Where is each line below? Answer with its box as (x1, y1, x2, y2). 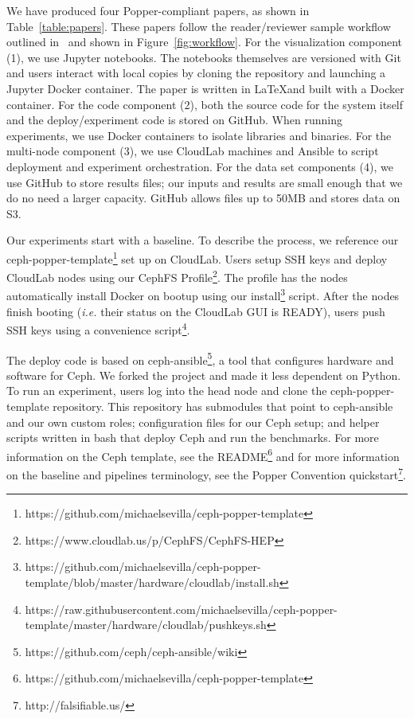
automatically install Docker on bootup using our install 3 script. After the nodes (6, 285, 400, 304)
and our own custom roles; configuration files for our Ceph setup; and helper (6, 413, 380, 430)
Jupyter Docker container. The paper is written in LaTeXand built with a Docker (6, 80, 404, 96)
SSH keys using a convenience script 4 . (6, 319, 190, 338)
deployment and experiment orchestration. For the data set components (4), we (6, 158, 393, 174)
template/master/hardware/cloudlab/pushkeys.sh (25, 616, 267, 633)
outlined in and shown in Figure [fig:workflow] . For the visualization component (6, 33, 402, 50)
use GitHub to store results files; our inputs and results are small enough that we (6, 174, 403, 190)
